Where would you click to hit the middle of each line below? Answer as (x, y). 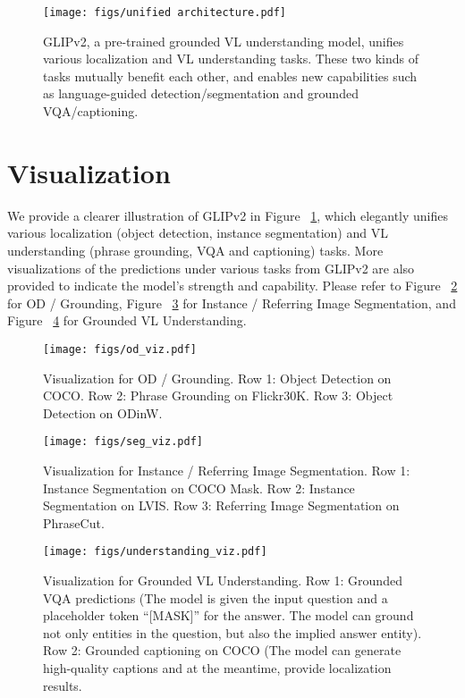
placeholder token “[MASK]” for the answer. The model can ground (228, 615)
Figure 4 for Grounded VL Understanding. (127, 320)
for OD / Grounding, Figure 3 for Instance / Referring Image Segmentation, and (232, 303)
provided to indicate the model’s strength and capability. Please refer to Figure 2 (232, 286)
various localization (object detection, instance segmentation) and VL (198, 233)
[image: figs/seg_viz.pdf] (123, 442)
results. (63, 685)
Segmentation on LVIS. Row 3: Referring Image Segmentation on (221, 505)
